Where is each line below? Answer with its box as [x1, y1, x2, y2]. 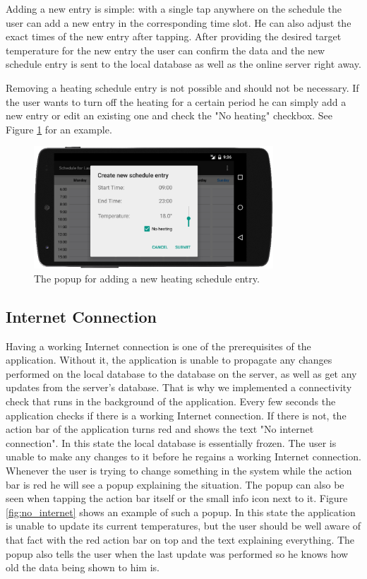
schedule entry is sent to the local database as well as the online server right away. [6, 56, 361, 71]
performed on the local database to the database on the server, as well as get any [6, 366, 357, 381]
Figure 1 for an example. [6, 121, 112, 136]
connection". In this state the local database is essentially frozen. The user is [6, 435, 337, 450]
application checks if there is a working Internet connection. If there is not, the [6, 407, 347, 422]
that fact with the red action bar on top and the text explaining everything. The [6, 532, 355, 547]
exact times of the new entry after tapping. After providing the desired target [6, 29, 342, 44]
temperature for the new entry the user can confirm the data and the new [6, 42, 325, 57]
